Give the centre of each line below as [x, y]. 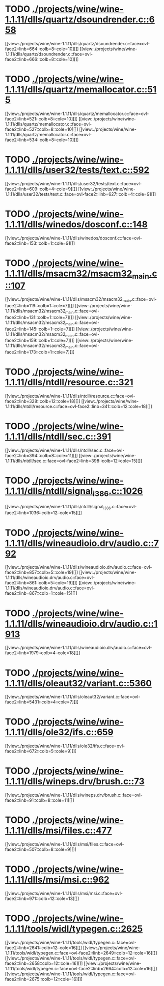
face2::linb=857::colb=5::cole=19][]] [41, 572]
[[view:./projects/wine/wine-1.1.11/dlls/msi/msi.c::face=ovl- [64, 894]
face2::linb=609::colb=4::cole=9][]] [41, 189]
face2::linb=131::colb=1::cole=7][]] [40, 317]
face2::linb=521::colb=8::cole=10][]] [41, 118]
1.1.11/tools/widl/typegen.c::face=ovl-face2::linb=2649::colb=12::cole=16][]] [81, 953]
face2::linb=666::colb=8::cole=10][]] [42, 59]
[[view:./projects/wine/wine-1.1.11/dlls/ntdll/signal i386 [58, 507]
